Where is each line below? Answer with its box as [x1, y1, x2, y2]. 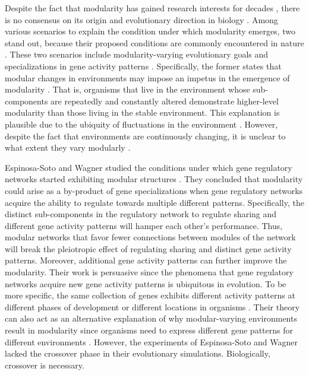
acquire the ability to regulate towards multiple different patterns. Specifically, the [5, 196, 304, 208]
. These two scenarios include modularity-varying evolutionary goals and [5, 48, 269, 61]
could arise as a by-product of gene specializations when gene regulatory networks [5, 184, 303, 196]
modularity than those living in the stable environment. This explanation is [5, 106, 280, 119]
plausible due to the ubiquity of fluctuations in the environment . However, [5, 117, 278, 130]
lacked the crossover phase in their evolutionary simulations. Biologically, [5, 347, 270, 360]
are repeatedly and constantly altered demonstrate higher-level [51, 94, 279, 107]
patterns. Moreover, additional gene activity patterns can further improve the [5, 254, 287, 266]
